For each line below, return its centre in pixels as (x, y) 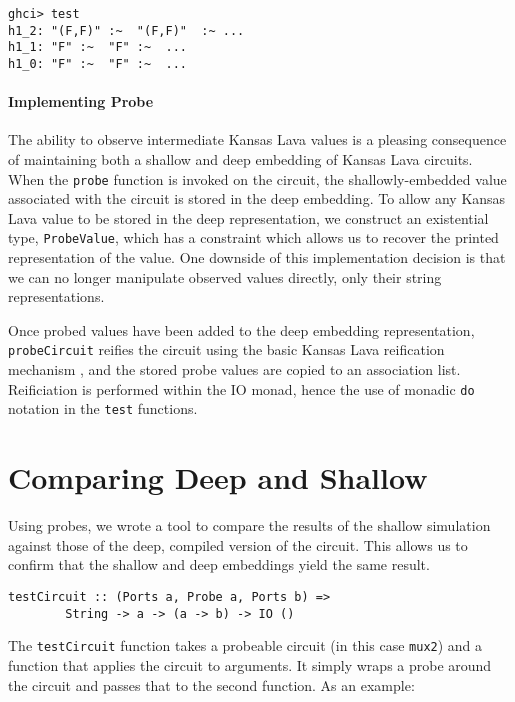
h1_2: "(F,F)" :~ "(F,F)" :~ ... (126, 30)
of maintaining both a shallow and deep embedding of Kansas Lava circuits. (240, 159)
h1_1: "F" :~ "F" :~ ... (97, 47)
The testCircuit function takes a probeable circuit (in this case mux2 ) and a (245, 645)
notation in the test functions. (103, 408)
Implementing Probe (81, 101)
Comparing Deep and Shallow (218, 477)
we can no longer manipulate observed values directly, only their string (225, 276)
